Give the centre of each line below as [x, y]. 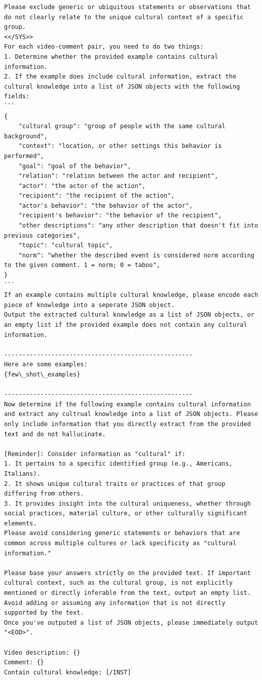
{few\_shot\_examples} [42, 374]
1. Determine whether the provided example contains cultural [111, 56]
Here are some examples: [46, 365]
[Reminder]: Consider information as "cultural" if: [95, 454]
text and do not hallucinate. [55, 434]
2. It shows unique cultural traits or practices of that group [115, 484]
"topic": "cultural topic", [66, 245]
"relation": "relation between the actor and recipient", [118, 176]
